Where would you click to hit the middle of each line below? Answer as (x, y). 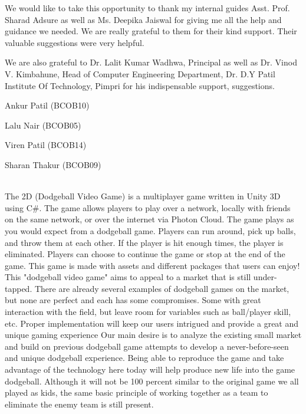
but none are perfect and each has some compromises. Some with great (133, 300)
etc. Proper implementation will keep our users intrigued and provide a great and (152, 323)
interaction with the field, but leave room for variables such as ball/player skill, (148, 312)
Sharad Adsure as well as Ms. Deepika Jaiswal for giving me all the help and (143, 19)
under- (265, 277)
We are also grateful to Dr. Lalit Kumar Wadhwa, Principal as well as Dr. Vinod (151, 62)
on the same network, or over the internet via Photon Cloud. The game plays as (149, 219)
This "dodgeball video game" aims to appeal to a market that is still (128, 277)
